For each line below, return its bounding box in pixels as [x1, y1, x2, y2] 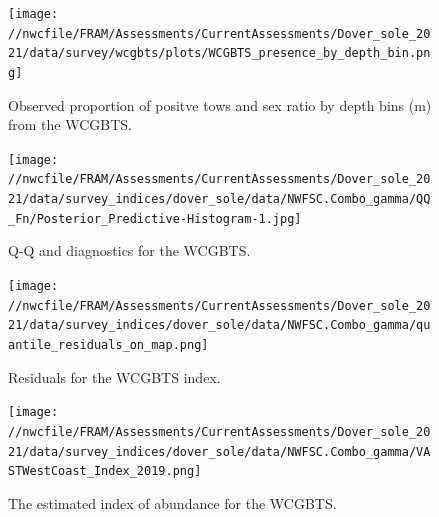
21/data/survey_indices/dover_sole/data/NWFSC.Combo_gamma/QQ [8, 192, 431, 207]
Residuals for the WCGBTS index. [8, 366, 221, 387]
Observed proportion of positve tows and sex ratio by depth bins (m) [8, 94, 432, 115]
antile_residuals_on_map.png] [8, 338, 209, 352]
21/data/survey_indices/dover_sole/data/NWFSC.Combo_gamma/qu [8, 318, 431, 333]
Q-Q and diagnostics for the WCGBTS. [8, 240, 251, 261]
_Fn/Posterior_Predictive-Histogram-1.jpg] [8, 211, 302, 226]
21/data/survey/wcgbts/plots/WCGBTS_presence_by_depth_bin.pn [8, 46, 431, 61]
